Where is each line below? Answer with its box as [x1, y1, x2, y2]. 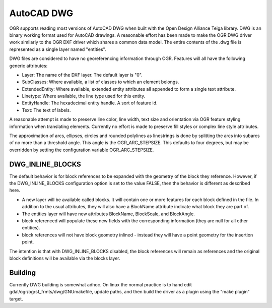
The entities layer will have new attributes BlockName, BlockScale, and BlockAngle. [22, 211, 195, 217]
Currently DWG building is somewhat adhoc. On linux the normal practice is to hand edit [9, 281, 192, 287]
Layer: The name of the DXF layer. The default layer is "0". [22, 72, 143, 78]
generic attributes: [9, 63, 48, 69]
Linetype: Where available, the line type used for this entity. [22, 93, 146, 99]
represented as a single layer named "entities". [9, 46, 106, 52]
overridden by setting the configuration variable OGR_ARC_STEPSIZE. [9, 147, 154, 153]
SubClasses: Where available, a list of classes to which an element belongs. [22, 79, 179, 85]
